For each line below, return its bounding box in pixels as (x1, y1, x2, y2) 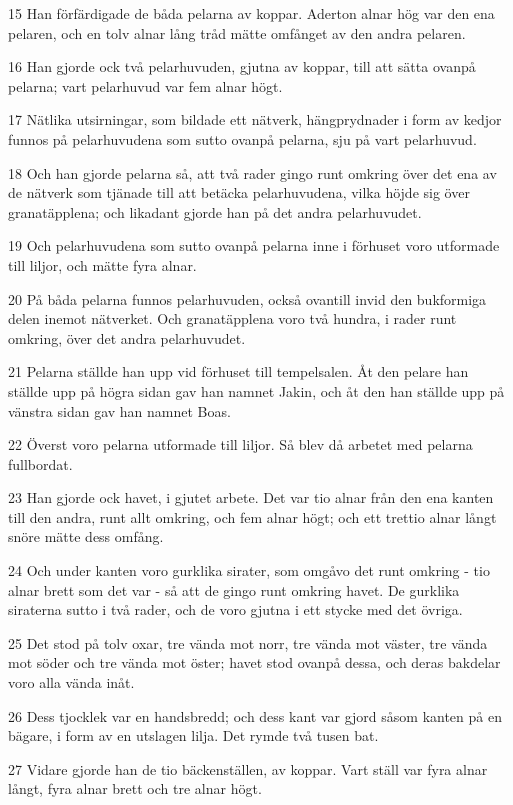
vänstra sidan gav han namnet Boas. (8, 400, 231, 421)
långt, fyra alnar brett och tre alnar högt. (8, 778, 262, 799)
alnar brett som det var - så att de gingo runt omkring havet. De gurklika (8, 579, 460, 600)
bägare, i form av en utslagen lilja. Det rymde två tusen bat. (8, 725, 379, 746)
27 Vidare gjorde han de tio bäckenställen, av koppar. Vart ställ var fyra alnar (8, 758, 488, 779)
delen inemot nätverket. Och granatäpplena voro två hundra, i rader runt (8, 308, 457, 329)
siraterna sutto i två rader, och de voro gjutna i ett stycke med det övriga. (8, 599, 463, 620)
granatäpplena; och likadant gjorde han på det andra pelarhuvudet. (8, 201, 422, 222)
